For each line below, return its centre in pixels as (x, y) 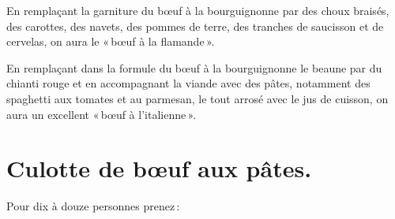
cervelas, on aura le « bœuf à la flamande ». (111, 41)
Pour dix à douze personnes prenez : (93, 206)
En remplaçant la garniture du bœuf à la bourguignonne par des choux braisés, (198, 10)
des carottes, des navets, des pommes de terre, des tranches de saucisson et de (195, 26)
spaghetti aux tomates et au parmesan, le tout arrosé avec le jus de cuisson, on (197, 98)
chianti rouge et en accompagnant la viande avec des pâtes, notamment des (188, 83)
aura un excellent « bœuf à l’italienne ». (102, 114)
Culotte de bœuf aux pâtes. (159, 168)
